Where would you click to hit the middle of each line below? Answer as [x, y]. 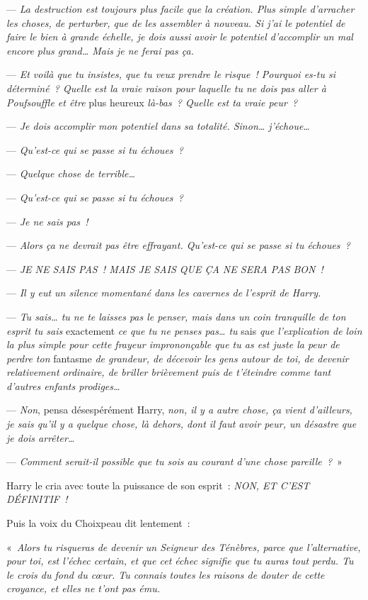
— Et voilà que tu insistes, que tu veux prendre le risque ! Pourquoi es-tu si [171, 74]
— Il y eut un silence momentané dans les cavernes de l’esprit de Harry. [164, 293]
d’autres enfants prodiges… [63, 385]
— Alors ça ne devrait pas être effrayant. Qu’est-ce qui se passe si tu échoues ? [178, 245]
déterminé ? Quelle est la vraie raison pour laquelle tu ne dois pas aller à [166, 88]
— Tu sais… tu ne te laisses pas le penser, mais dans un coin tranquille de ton [176, 316]
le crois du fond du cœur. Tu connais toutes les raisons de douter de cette [166, 574]
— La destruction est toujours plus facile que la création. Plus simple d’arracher [180, 9]
